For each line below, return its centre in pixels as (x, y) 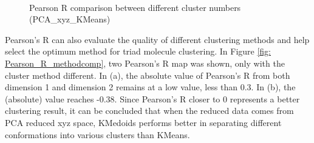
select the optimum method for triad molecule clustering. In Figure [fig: (138, 51)
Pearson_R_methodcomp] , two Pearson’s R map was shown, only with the (145, 63)
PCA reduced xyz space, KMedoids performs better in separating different (143, 122)
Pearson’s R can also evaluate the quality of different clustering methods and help (157, 39)
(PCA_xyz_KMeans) (70, 19)
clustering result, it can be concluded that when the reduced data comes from (149, 111)
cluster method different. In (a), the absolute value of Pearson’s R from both (148, 75)
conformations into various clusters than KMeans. (97, 134)
